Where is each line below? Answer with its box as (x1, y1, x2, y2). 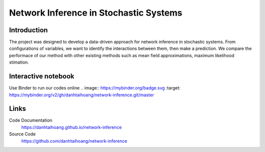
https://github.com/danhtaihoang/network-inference (21, 138, 128, 144)
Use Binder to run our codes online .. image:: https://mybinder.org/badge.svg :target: (9, 85, 181, 91)
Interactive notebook (9, 72, 75, 81)
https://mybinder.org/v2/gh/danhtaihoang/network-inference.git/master (9, 92, 154, 98)
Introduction (9, 26, 48, 34)
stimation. (9, 59, 29, 65)
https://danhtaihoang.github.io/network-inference (21, 124, 122, 130)
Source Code (9, 131, 36, 137)
